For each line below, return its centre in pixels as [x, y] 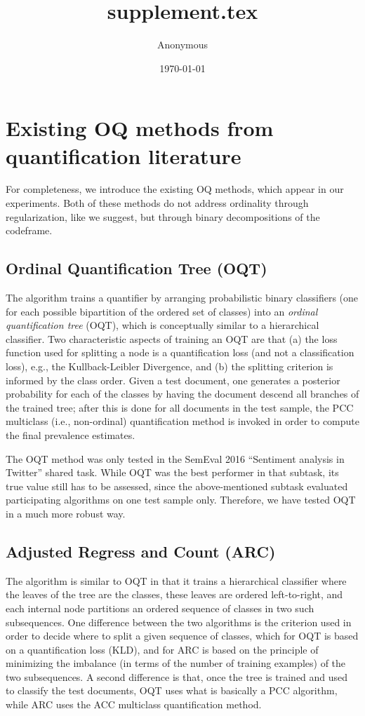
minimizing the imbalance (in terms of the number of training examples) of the [176, 663]
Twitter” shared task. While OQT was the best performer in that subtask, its [172, 472]
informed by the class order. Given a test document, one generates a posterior [173, 380]
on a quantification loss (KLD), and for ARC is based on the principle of [162, 649]
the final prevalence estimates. [71, 434]
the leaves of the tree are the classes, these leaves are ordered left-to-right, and [174, 594]
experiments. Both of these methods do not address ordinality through [157, 203]
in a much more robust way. [66, 513]
